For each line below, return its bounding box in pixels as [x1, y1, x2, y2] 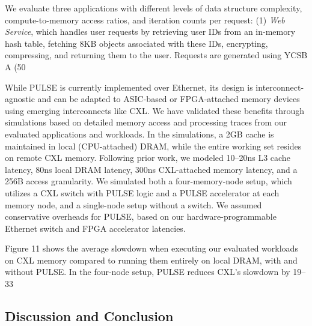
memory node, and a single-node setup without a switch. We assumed [5, 198, 262, 211]
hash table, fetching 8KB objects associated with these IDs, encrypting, [5, 37, 268, 49]
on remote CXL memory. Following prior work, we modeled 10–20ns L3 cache [5, 151, 290, 164]
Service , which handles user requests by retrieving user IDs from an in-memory [5, 25, 296, 38]
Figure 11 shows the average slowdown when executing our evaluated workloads [5, 242, 298, 255]
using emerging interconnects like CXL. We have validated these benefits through [5, 104, 304, 116]
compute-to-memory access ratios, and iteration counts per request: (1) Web [5, 13, 285, 26]
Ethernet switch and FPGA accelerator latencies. [5, 222, 186, 234]
